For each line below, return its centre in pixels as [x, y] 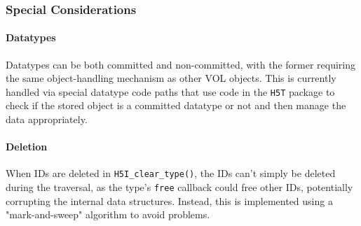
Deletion [27, 147]
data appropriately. [47, 119]
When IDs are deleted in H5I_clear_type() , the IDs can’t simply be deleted [171, 173]
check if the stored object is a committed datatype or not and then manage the [176, 105]
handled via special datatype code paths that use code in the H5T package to [170, 91]
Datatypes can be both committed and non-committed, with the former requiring [180, 64]
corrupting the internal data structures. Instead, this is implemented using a [169, 200]
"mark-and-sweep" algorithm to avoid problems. [108, 214]
